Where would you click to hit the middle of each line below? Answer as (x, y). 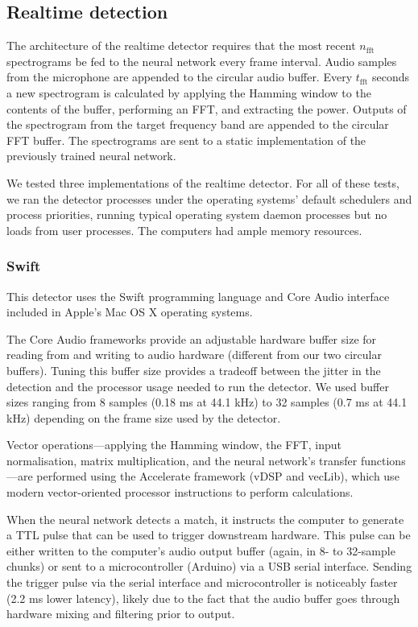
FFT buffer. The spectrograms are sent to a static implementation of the (186, 140)
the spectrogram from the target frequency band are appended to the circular (198, 124)
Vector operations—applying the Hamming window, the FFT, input (174, 445)
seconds (391, 77)
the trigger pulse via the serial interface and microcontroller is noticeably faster (202, 582)
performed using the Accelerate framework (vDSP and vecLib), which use (218, 476)
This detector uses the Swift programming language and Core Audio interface (198, 296)
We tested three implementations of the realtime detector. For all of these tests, (203, 182)
